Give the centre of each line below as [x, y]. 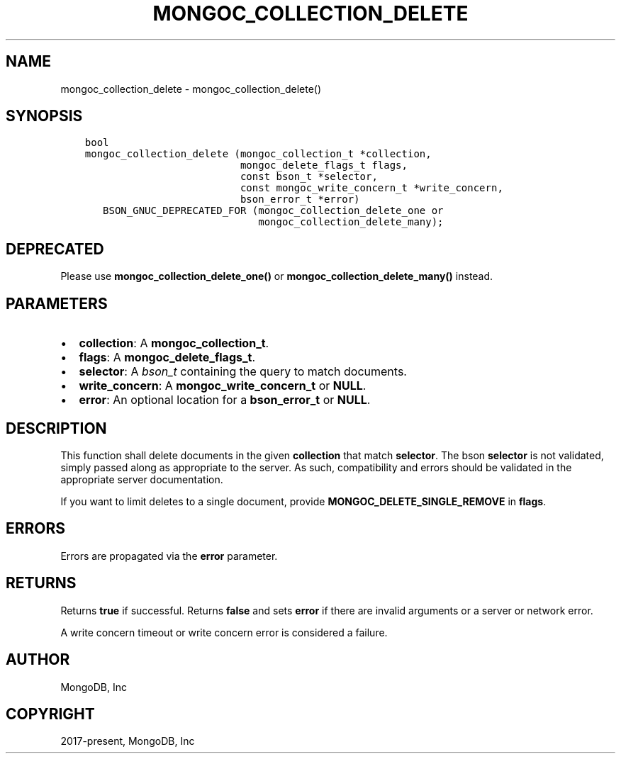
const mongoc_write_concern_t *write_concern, [371, 188]
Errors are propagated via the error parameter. [169, 556]
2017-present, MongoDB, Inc [128, 741]
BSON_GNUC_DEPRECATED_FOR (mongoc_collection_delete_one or [273, 211]
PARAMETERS [57, 303]
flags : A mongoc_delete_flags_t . [167, 358]
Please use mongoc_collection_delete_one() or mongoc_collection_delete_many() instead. [277, 276]
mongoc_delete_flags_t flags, [324, 165]
